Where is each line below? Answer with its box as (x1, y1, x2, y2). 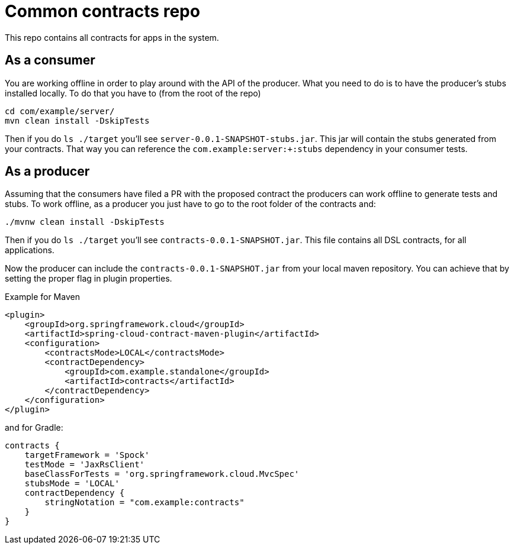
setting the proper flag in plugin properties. (5, 273, 172, 284)
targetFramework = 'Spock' (24, 450, 150, 460)
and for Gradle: (5, 422, 63, 433)
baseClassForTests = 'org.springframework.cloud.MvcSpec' (24, 469, 300, 479)
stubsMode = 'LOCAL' (24, 479, 120, 489)
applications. (5, 245, 54, 256)
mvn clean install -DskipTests (5, 115, 150, 125)
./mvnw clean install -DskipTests (5, 217, 165, 227)
